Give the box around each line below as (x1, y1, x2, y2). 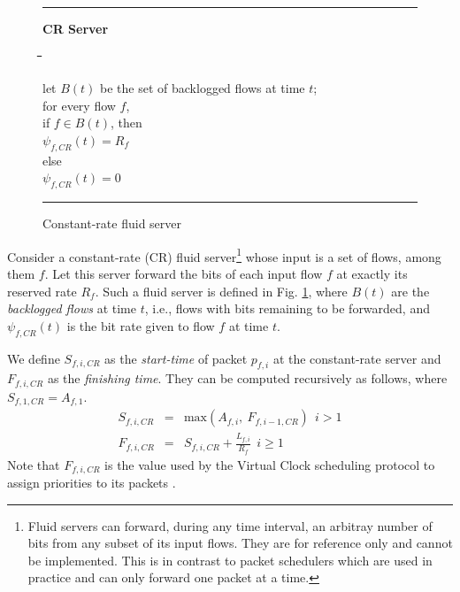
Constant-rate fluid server (42, 214, 181, 233)
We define (7, 349, 60, 367)
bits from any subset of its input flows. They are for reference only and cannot (27, 534, 453, 552)
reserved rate (7, 281, 77, 300)
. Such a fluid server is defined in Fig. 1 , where (95, 281, 348, 300)
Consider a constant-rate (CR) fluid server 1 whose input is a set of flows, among (7, 244, 441, 265)
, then (110, 113, 142, 132)
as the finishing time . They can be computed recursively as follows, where (47, 369, 448, 388)
